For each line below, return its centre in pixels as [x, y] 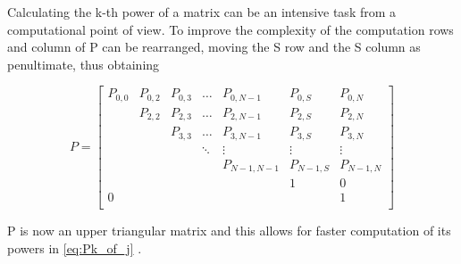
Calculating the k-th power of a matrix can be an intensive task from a [202, 12]
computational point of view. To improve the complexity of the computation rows [230, 29]
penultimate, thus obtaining [84, 64]
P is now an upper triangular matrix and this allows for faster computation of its [229, 231]
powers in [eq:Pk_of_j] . [75, 248]
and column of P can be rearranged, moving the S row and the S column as [214, 47]
